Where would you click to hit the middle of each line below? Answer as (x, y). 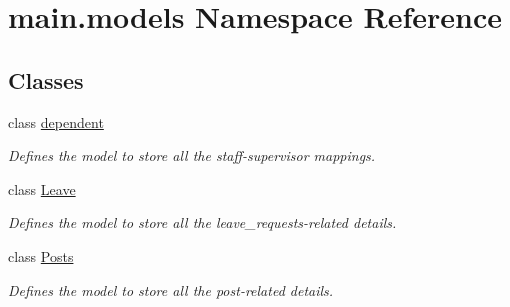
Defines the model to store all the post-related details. (171, 289)
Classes (46, 79)
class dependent (56, 121)
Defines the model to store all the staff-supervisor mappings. (192, 155)
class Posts (41, 255)
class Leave (42, 188)
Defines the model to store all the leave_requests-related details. (202, 222)
